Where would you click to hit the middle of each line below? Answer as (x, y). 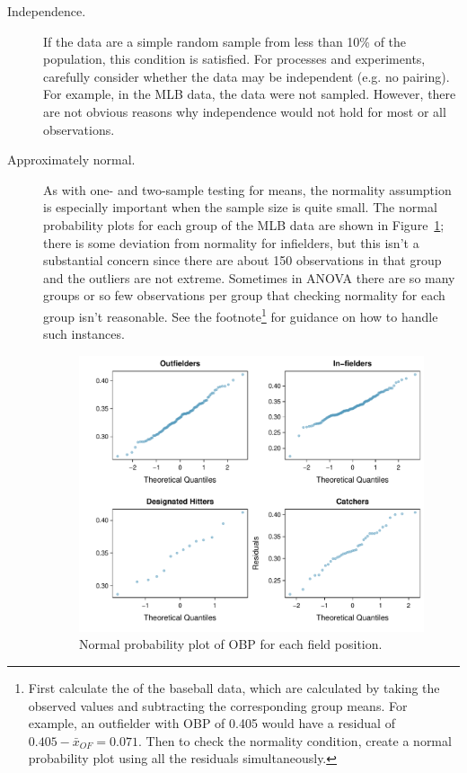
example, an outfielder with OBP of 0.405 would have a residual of (211, 723)
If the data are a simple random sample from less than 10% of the (225, 41)
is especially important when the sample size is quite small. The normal (240, 207)
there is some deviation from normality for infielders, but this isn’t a (231, 242)
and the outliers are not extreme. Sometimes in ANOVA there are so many (249, 277)
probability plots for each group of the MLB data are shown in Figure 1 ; (244, 224)
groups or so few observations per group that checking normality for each (244, 295)
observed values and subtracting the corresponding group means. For (218, 705)
